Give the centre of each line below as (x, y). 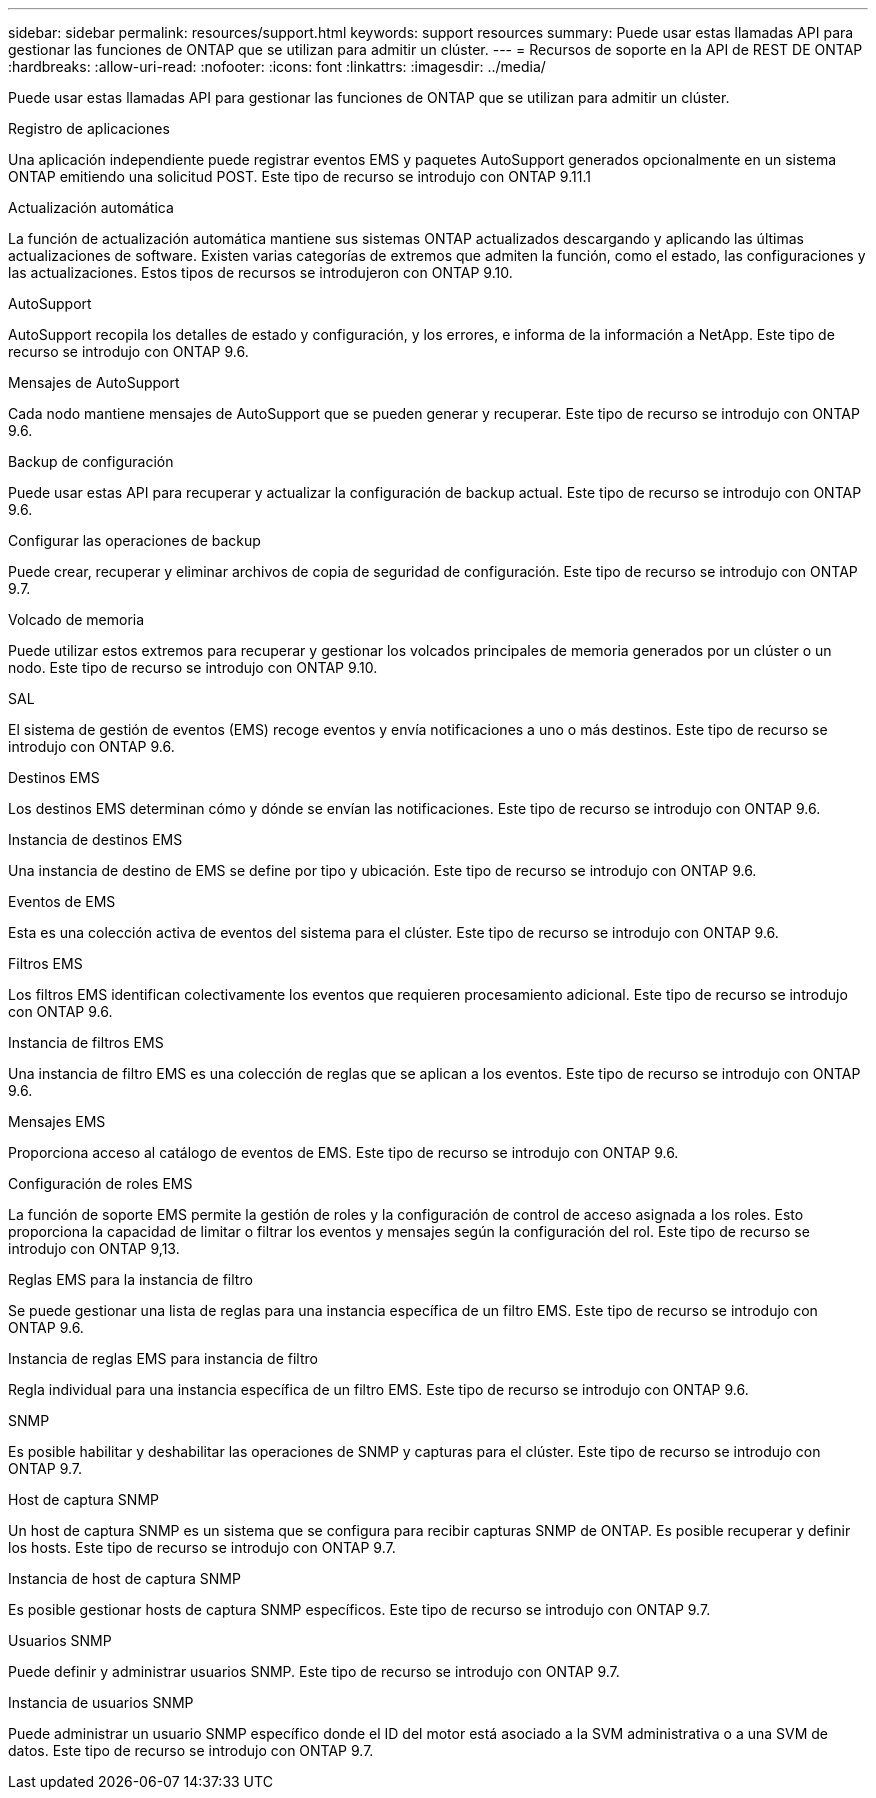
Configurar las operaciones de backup (134, 540)
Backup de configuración (91, 461)
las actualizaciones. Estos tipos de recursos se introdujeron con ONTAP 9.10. (260, 272)
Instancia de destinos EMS (95, 839)
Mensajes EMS (57, 1121)
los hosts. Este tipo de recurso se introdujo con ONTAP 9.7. (202, 1547)
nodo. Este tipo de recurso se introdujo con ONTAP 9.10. (193, 667)
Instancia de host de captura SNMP (124, 1578)
